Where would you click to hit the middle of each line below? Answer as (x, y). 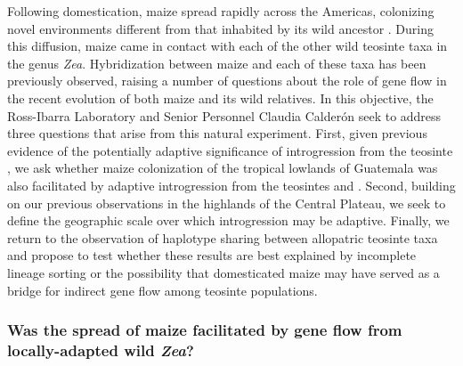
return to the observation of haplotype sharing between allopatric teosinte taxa (223, 237)
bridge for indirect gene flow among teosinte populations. (162, 290)
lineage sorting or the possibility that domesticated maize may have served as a (223, 272)
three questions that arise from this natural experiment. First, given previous (217, 133)
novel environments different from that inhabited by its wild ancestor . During (220, 28)
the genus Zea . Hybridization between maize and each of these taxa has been (217, 63)
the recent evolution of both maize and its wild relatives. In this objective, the (220, 98)
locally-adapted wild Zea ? (101, 350)
